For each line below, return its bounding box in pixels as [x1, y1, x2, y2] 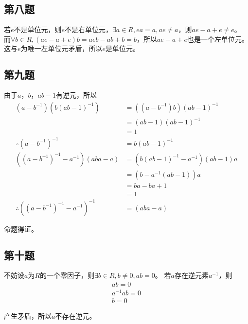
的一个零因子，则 [40, 270, 95, 280]
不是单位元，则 [14, 24, 62, 34]
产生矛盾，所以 [4, 311, 52, 321]
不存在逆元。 [55, 311, 96, 321]
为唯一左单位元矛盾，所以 [20, 43, 103, 53]
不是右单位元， [65, 24, 113, 34]
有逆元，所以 [55, 90, 97, 100]
